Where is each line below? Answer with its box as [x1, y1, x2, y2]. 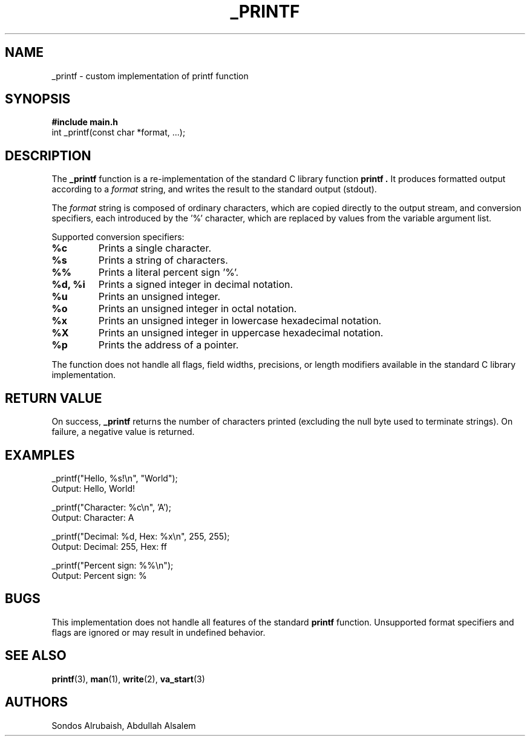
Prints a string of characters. [98, 254, 228, 267]
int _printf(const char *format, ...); [51, 127, 186, 138]
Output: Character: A [51, 512, 134, 523]
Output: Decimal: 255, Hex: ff [51, 541, 167, 552]
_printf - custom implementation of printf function [51, 70, 249, 81]
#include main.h [51, 117, 119, 128]
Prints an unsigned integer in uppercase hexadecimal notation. [98, 327, 384, 339]
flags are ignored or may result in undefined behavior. [51, 627, 266, 638]
